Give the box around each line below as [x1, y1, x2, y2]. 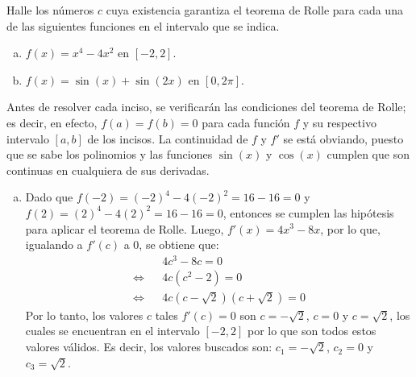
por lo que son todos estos [247, 322, 376, 339]
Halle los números [6, 2, 94, 18]
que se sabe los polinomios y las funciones [6, 146, 213, 163]
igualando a [25, 236, 83, 253]
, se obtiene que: [139, 236, 219, 253]
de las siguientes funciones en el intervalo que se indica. [6, 17, 280, 34]
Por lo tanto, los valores [25, 306, 144, 323]
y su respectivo [302, 114, 376, 130]
